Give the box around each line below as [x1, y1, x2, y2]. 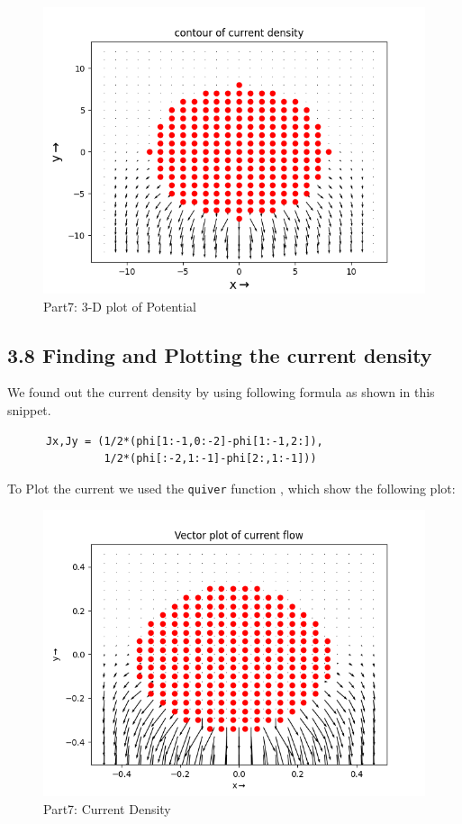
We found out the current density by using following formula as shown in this [7, 383, 435, 402]
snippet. [7, 400, 51, 419]
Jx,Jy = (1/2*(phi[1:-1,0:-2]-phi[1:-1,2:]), [45, 434, 323, 448]
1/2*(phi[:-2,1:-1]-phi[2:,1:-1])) [104, 452, 317, 466]
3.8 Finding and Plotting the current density [7, 340, 432, 368]
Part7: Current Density [43, 800, 171, 819]
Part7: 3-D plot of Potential [43, 296, 196, 315]
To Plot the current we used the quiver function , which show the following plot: [7, 478, 456, 497]
